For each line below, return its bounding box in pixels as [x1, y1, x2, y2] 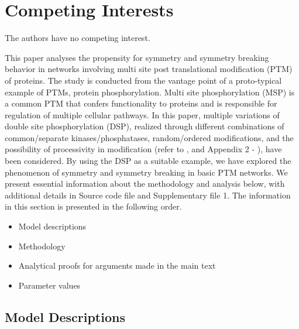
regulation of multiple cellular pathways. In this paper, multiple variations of [5, 108, 280, 121]
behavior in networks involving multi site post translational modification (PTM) [5, 63, 293, 75]
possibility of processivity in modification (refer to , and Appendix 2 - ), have [5, 143, 282, 155]
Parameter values [18, 279, 81, 291]
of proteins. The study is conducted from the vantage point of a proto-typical [5, 74, 282, 86]
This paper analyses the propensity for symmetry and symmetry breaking [5, 51, 269, 63]
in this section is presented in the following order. [5, 200, 182, 213]
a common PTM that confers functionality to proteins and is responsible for [5, 97, 277, 109]
